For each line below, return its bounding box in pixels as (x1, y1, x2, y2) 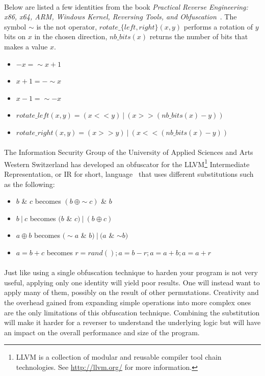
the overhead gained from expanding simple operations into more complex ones (4, 297, 251, 307)
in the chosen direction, (34, 31, 108, 42)
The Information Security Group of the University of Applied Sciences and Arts (4, 147, 253, 157)
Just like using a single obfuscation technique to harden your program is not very (4, 267, 258, 278)
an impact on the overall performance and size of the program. (4, 327, 200, 337)
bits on (4, 31, 26, 42)
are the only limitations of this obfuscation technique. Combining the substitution (4, 307, 260, 317)
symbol (4, 21, 26, 32)
